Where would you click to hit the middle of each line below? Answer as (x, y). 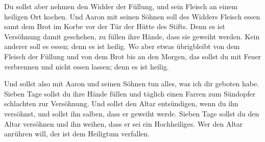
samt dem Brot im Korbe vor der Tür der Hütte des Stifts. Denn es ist (115, 26)
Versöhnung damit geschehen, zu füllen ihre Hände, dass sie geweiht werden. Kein (132, 36)
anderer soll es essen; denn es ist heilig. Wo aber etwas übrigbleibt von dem (122, 46)
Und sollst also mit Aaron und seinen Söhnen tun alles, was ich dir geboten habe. (132, 84)
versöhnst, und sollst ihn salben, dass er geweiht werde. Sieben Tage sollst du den (132, 113)
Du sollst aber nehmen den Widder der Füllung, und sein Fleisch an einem (121, 6)
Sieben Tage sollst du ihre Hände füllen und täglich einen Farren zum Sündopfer (130, 93)
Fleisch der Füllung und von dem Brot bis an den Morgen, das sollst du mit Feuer (133, 56)
